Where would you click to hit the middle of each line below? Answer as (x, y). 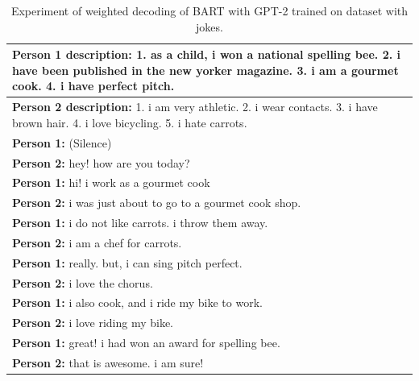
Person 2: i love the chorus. (83, 282)
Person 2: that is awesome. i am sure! (108, 362)
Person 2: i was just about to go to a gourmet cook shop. (157, 203)
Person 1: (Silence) (62, 142)
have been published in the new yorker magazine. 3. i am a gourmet (205, 70)
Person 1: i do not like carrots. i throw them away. (140, 223)
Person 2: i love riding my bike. (93, 323)
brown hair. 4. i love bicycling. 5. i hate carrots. (130, 122)
